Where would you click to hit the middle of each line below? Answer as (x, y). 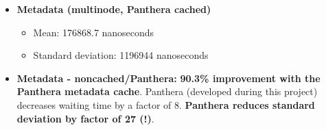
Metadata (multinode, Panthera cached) (114, 9)
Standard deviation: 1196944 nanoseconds (121, 55)
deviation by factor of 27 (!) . (85, 118)
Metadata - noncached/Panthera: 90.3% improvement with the (168, 78)
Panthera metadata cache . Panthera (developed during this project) (167, 91)
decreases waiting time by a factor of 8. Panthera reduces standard (166, 104)
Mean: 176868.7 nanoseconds (94, 32)
